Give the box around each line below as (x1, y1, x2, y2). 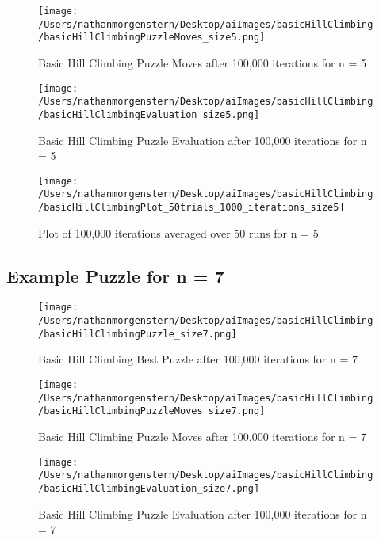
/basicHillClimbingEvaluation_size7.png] (38, 482, 260, 494)
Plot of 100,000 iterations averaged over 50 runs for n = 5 (38, 224, 319, 241)
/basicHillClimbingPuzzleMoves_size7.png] (38, 405, 266, 417)
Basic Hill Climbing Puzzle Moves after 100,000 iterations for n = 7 (38, 428, 367, 445)
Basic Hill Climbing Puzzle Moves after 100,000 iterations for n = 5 (38, 54, 367, 70)
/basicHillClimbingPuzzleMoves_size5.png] (38, 32, 266, 44)
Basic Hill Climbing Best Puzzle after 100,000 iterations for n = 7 (38, 351, 358, 367)
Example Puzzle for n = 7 (6, 263, 224, 287)
